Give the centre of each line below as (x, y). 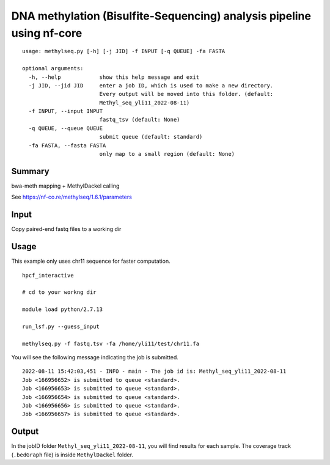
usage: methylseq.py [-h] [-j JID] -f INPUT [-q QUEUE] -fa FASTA (124, 51)
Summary (30, 171)
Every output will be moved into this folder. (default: (186, 94)
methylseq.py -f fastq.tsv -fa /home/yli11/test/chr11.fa (111, 343)
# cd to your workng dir (59, 292)
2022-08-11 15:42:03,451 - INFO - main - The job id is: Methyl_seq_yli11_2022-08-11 (154, 372)
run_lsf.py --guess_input (61, 326)
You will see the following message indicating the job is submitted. (95, 357)
